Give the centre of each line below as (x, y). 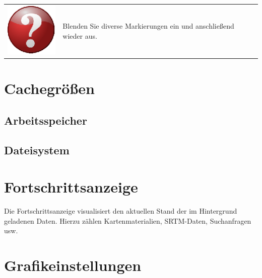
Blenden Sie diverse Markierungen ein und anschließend (148, 26)
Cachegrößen (49, 88)
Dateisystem (37, 150)
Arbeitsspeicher (46, 120)
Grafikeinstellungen (73, 265)
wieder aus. (80, 35)
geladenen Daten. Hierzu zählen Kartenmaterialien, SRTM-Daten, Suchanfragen (128, 220)
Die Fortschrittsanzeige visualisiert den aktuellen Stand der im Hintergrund (121, 211)
